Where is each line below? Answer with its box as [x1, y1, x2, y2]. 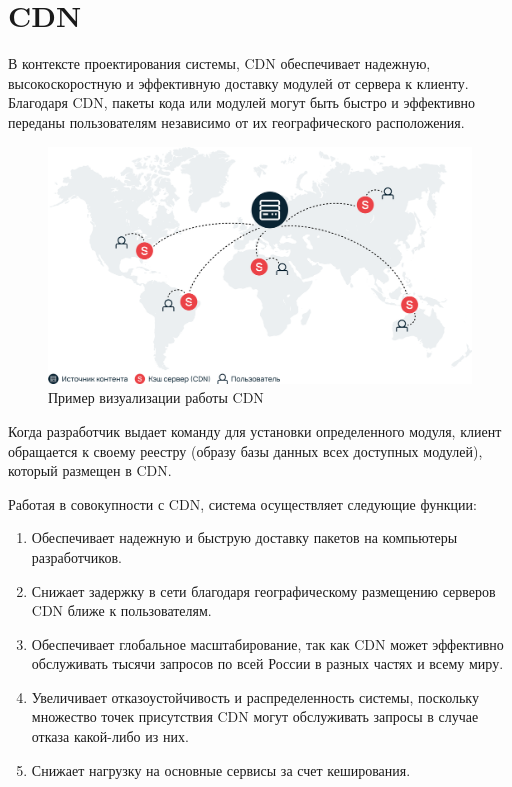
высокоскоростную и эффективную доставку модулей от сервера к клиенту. [8, 72, 469, 93]
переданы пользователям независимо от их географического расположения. [8, 111, 465, 132]
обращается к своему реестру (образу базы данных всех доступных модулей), [8, 440, 483, 461]
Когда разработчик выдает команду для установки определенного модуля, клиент [8, 420, 502, 441]
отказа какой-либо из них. [31, 726, 189, 747]
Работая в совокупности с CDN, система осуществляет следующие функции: [8, 493, 477, 514]
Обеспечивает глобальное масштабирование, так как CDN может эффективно [31, 633, 504, 654]
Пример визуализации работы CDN [48, 387, 264, 408]
